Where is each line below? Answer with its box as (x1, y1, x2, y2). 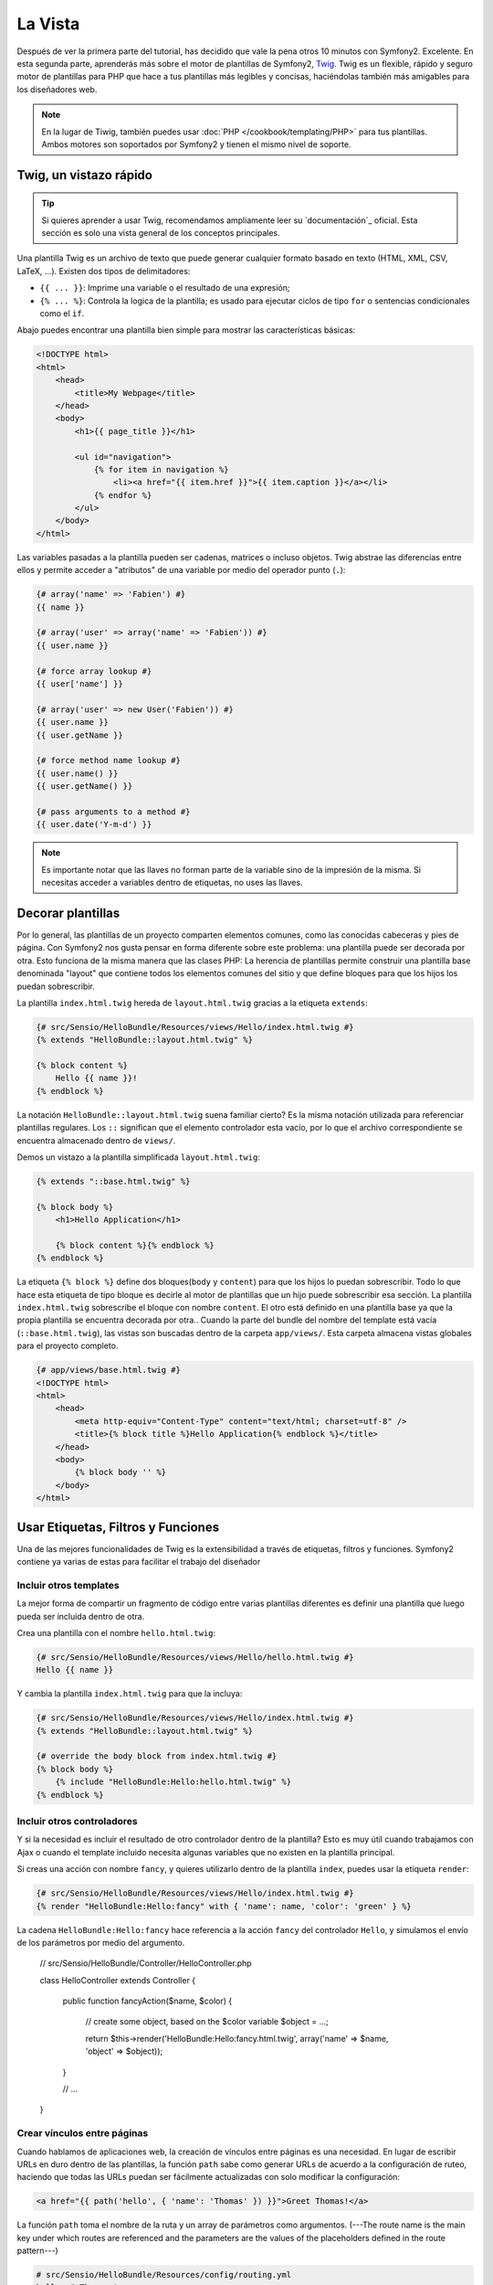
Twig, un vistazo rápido (16, 167, 152, 183)
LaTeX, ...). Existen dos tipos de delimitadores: (16, 265, 191, 276)
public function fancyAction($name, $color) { (62, 1995, 233, 2006)
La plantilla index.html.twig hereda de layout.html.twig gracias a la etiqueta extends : (16, 997, 369, 1008)
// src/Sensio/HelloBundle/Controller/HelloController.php (39, 1958, 252, 1969)
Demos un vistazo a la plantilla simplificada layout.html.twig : (16, 1152, 260, 1163)
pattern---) (16, 2245, 58, 2257)
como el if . (39, 308, 85, 319)
